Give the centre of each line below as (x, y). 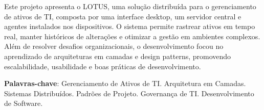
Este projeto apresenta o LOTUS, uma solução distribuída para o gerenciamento (130, 6)
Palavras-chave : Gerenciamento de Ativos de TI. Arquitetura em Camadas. (125, 83)
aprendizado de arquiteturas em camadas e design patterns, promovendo (118, 56)
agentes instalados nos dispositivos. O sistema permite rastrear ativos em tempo (130, 26)
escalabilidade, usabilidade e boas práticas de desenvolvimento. (103, 66)
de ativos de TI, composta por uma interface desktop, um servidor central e (123, 16)
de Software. (24, 103)
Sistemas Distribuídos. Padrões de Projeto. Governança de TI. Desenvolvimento (129, 93)
